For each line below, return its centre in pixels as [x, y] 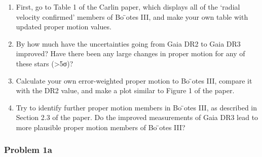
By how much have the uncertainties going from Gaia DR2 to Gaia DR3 [128, 43]
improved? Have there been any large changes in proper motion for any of [130, 53]
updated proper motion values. [64, 27]
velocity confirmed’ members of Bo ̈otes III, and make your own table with [132, 16]
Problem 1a [28, 150]
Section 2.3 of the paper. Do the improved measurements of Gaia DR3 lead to [137, 117]
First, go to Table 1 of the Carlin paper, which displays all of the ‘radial [128, 7]
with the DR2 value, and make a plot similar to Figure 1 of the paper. [125, 90]
